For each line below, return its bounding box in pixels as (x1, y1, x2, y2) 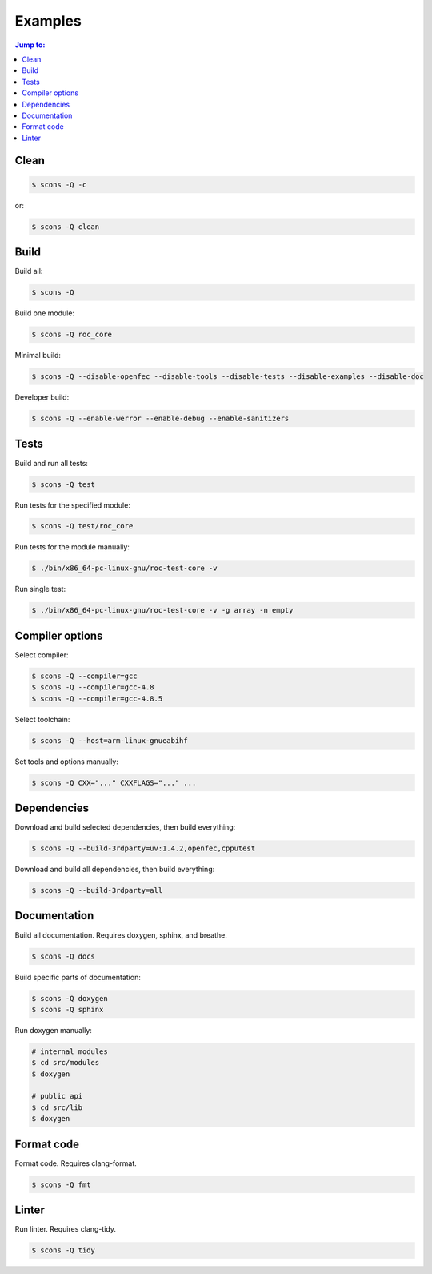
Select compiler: (14, 649, 69, 660)
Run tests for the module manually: (14, 542, 130, 552)
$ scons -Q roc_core (31, 330, 112, 340)
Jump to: (14, 40, 46, 50)
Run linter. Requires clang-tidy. (14, 1224, 116, 1234)
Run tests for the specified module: (14, 500, 131, 510)
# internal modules (31, 1047, 108, 1056)
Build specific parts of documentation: (14, 972, 142, 982)
